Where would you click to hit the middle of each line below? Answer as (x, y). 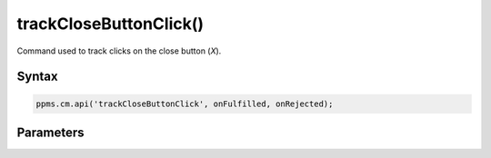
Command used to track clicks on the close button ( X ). (119, 51)
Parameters (50, 132)
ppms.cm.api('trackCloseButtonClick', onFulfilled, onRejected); (185, 104)
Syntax (37, 77)
